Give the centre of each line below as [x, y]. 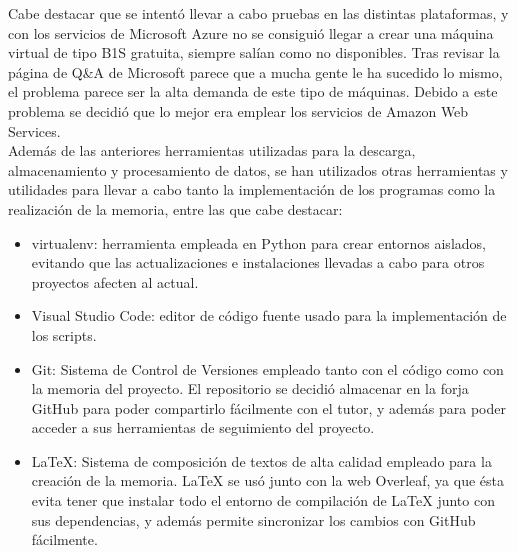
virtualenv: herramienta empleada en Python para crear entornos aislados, [258, 242]
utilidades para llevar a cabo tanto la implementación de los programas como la [252, 189]
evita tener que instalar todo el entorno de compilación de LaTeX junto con [263, 500]
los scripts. [64, 334]
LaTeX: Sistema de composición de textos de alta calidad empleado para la [261, 460]
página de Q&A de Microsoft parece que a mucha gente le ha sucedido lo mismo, [255, 71]
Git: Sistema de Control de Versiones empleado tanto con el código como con [267, 368]
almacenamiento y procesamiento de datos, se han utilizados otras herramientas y [258, 169]
